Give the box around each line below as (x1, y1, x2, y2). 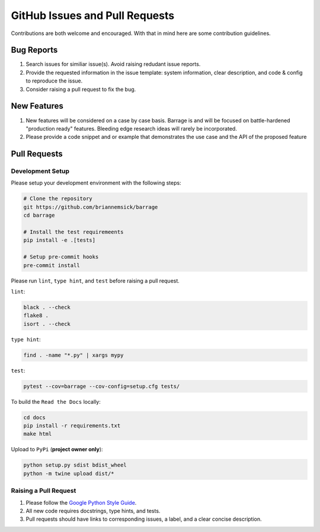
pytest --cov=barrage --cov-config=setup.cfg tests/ (23, 383, 180, 389)
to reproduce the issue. (25, 77, 83, 84)
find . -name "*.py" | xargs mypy (23, 351, 124, 359)
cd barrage (23, 212, 55, 219)
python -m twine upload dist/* (23, 470, 115, 477)
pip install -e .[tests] (23, 237, 96, 243)
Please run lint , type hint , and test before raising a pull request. (11, 277, 180, 284)
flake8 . (23, 312, 49, 319)
